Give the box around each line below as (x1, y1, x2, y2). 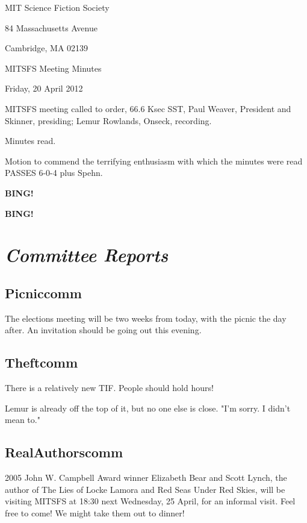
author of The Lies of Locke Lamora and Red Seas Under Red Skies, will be (5, 483, 285, 495)
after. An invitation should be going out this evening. (5, 324, 202, 336)
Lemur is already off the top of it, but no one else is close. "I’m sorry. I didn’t (5, 401, 291, 414)
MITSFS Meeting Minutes (5, 61, 102, 74)
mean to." (5, 413, 40, 426)
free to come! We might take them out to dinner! (5, 506, 185, 519)
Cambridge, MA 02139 (5, 42, 88, 54)
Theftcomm (5, 353, 78, 372)
